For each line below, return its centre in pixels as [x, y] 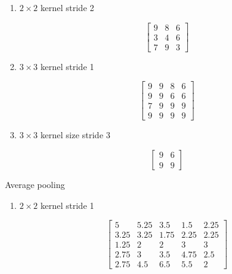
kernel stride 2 [68, 7]
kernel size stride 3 [75, 135]
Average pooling [35, 184]
